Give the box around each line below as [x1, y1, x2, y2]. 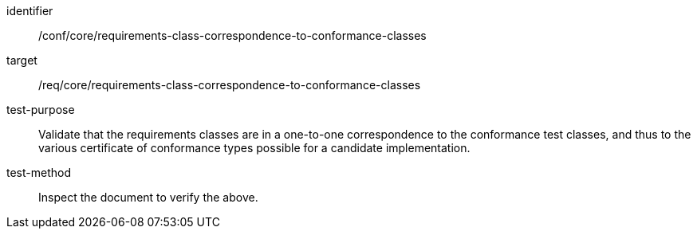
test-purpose [6, 103, 75, 116]
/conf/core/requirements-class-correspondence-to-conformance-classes [38, 29, 427, 42]
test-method [6, 166, 71, 179]
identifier [6, 4, 53, 18]
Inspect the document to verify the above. [38, 190, 258, 204]
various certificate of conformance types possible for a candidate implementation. [38, 141, 471, 155]
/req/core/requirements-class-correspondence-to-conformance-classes [38, 78, 421, 92]
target [6, 53, 37, 67]
